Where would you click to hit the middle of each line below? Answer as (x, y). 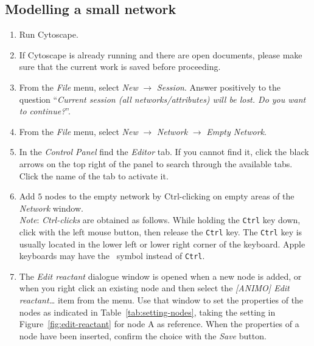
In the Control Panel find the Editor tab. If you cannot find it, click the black (164, 152)
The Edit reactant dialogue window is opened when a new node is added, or (160, 276)
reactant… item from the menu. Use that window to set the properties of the (161, 300)
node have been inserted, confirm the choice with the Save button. (143, 335)
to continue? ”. (45, 111)
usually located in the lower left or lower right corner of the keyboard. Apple (162, 244)
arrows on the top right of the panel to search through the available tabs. (156, 163)
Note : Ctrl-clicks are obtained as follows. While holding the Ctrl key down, (160, 220)
